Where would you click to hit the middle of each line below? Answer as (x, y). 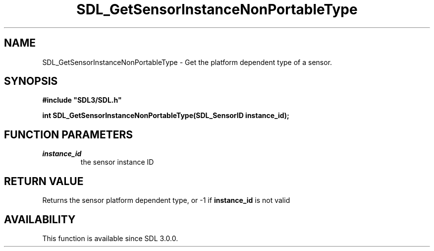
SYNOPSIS (31, 81)
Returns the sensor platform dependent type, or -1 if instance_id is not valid (166, 200)
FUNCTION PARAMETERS (68, 134)
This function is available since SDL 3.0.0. (110, 238)
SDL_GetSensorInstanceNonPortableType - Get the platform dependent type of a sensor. (187, 62)
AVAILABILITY (40, 219)
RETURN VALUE (44, 181)
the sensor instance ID (117, 162)
